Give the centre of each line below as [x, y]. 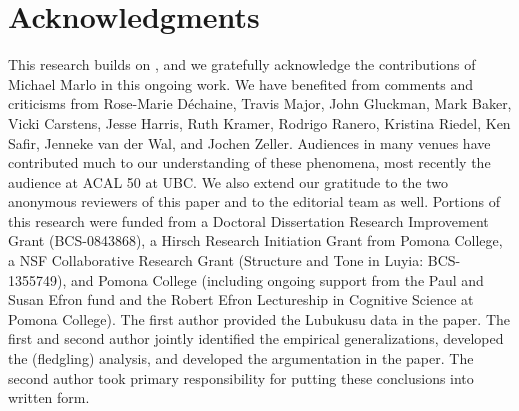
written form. [49, 397]
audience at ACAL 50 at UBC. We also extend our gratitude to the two [228, 181]
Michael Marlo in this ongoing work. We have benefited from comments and [240, 83]
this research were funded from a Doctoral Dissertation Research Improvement [248, 220]
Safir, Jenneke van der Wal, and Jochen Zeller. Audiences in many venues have [249, 142]
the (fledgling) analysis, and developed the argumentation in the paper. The [241, 358]
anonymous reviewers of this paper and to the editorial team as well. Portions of [254, 201]
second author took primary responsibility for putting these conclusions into [241, 377]
